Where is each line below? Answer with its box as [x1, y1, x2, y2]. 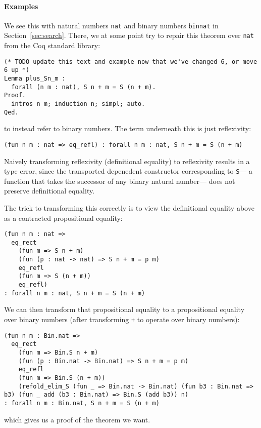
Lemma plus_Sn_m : [4, 75, 66, 83]
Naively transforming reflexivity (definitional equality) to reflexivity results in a [4, 155, 250, 166]
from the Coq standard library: [4, 40, 100, 51]
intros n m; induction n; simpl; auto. [11, 100, 145, 107]
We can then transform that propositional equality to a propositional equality [4, 304, 245, 315]
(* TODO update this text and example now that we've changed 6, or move [4, 58, 257, 65]
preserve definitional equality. [4, 185, 95, 196]
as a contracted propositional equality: [4, 212, 123, 223]
